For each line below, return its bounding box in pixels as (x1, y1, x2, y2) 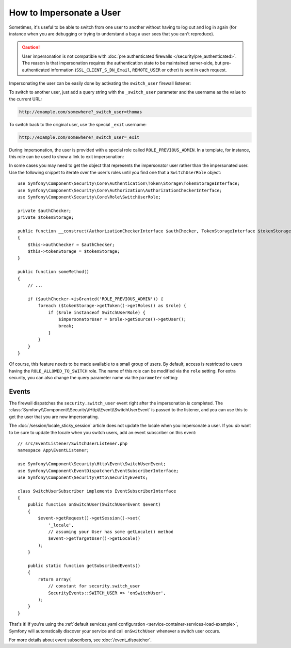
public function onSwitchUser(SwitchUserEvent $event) (27, 502, 161, 507)
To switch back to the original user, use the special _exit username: (9, 121, 147, 127)
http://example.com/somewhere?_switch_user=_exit (19, 134, 140, 140)
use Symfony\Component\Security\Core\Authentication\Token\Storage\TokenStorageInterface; (17, 181, 240, 186)
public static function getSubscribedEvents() (27, 563, 141, 568)
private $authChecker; (17, 208, 72, 213)
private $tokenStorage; (17, 215, 74, 220)
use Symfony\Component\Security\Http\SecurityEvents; (17, 474, 148, 480)
